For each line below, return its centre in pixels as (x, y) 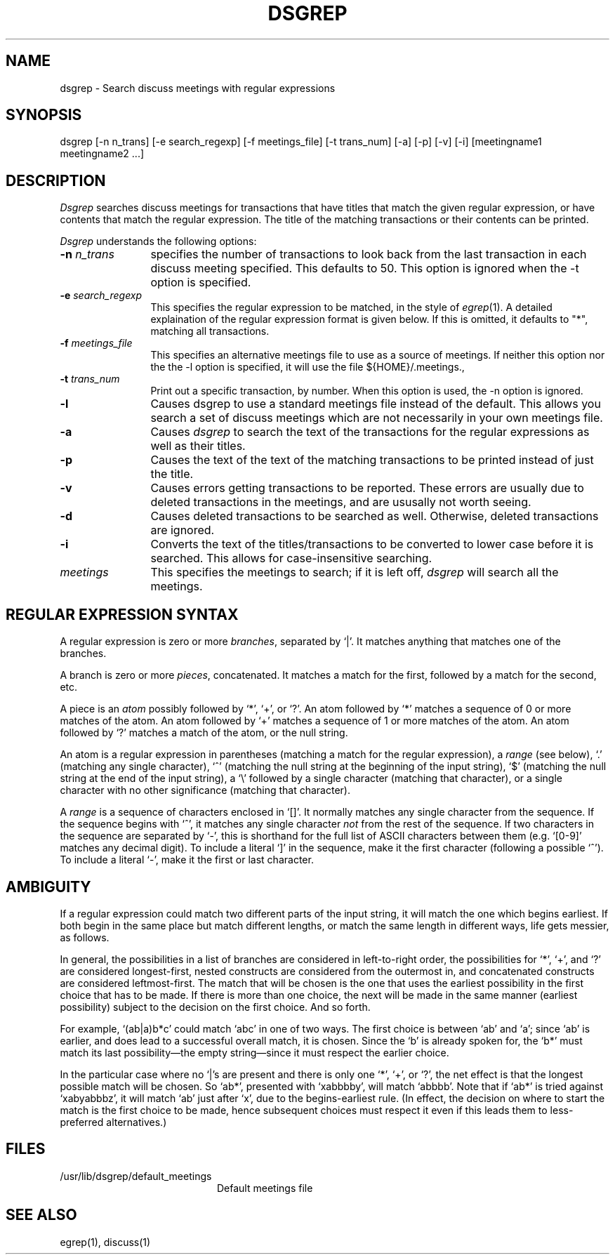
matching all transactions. (210, 331)
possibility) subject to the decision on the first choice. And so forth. (215, 1007)
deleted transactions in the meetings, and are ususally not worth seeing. (341, 502)
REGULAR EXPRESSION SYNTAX (122, 614)
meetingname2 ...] (102, 154)
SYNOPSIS (44, 115)
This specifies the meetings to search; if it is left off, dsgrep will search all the (355, 572)
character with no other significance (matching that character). (205, 790)
